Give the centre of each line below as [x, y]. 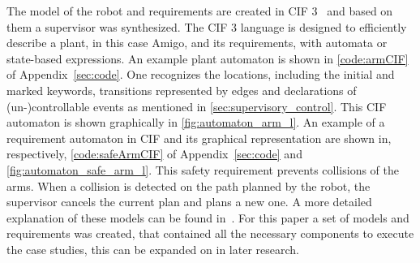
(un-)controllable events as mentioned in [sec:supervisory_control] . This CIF [197, 106]
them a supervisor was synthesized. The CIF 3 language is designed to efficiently [207, 26]
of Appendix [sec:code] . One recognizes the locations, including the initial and [201, 74]
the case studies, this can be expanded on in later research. [153, 249]
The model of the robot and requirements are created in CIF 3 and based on [200, 11]
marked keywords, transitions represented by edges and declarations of [182, 90]
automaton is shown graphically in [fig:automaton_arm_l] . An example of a [196, 122]
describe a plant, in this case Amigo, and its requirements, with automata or [197, 43]
